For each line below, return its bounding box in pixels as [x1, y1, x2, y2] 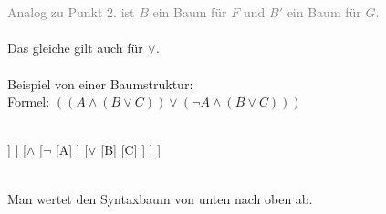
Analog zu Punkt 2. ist [7, 3, 135, 22]
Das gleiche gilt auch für [7, 38, 143, 57]
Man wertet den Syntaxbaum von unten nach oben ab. [7, 189, 313, 208]
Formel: [7, 92, 50, 111]
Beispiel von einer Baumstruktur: [7, 74, 193, 93]
